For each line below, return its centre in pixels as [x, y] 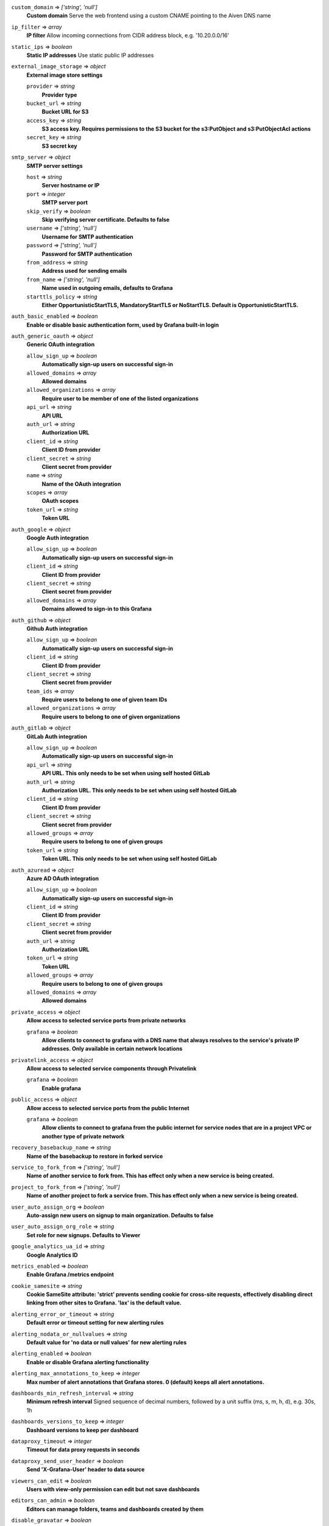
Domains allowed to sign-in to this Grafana [97, 609]
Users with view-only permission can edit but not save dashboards [113, 1489]
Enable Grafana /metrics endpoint [70, 1275]
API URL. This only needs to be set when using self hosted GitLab [126, 773]
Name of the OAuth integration [81, 484]
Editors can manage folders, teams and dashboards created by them [115, 1509]
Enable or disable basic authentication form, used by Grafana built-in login [123, 325]
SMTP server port [65, 203]
